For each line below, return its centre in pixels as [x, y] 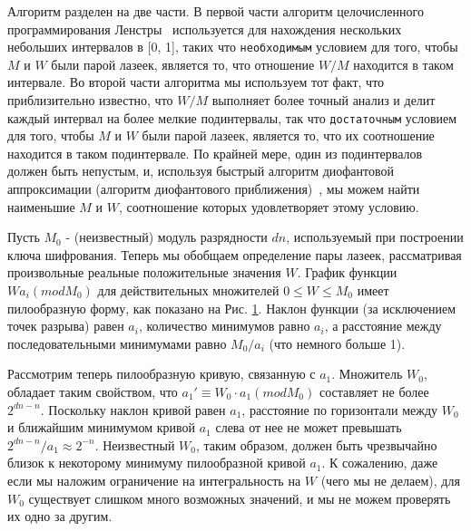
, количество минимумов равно [224, 326]
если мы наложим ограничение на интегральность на [154, 480]
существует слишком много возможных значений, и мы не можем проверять [240, 498]
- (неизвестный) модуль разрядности [167, 237]
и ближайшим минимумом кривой [102, 427]
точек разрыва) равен [66, 326]
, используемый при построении [375, 237]
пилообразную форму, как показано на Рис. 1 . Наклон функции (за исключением [232, 308]
